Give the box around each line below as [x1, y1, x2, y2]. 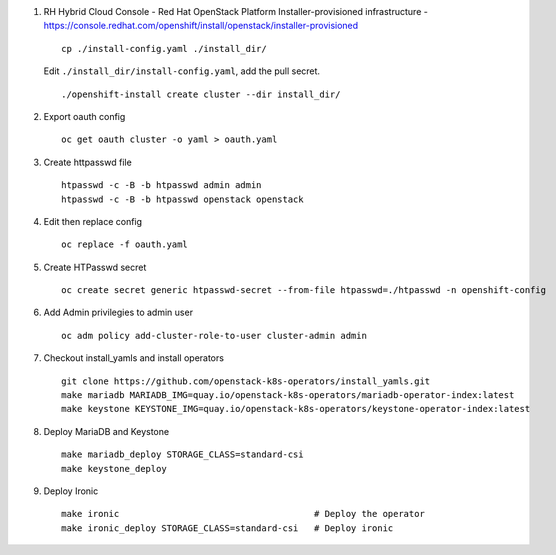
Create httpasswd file [43, 156, 132, 168]
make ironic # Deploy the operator [61, 508, 425, 520]
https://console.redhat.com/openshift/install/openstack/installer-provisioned [43, 20, 359, 32]
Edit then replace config [43, 215, 143, 227]
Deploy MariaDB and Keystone [43, 425, 170, 437]
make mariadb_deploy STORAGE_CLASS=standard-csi [61, 449, 304, 460]
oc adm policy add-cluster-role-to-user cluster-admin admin [61, 330, 367, 341]
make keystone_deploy [61, 463, 167, 474]
